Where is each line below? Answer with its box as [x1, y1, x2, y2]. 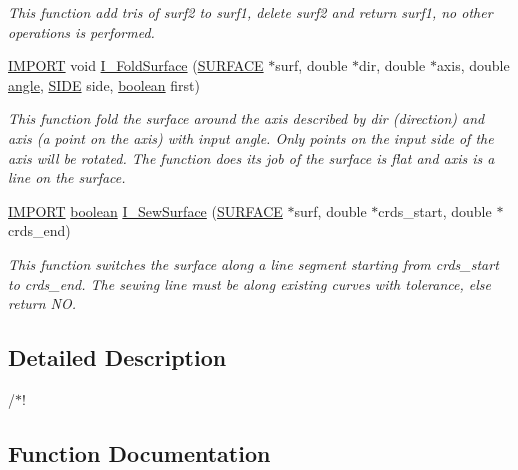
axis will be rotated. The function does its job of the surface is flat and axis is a [8, 147, 495, 168]
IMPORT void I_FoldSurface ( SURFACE [8, 55, 264, 76]
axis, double [436, 55, 510, 76]
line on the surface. [8, 167, 126, 188]
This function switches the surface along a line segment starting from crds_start [8, 253, 499, 274]
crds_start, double [378, 200, 492, 221]
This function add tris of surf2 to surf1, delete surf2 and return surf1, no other [8, 2, 493, 22]
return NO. [8, 293, 77, 314]
